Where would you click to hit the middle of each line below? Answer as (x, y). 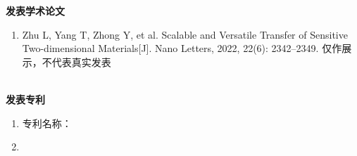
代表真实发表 (81, 61)
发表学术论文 (35, 11)
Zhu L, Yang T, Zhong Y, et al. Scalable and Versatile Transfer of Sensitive (185, 34)
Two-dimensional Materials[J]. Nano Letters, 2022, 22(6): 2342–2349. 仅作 (182, 48)
